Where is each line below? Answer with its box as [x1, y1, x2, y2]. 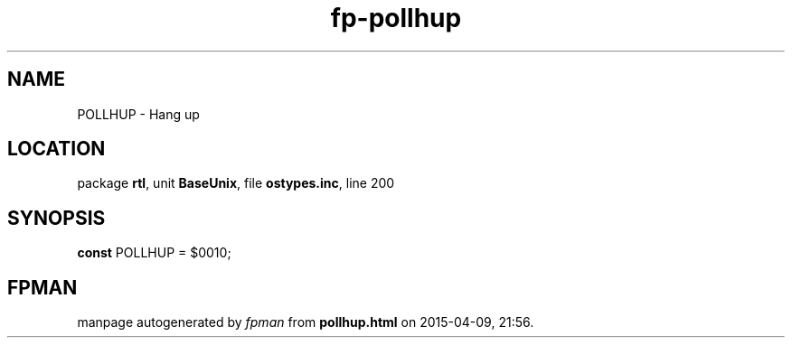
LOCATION [7, 137, 106, 161]
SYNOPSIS [7, 206, 106, 229]
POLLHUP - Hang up [77, 106, 200, 122]
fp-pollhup [330, 3, 462, 33]
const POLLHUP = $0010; [77, 245, 231, 261]
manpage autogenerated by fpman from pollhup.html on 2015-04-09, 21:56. [77, 314, 534, 331]
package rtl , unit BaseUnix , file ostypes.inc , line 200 [77, 175, 395, 191]
